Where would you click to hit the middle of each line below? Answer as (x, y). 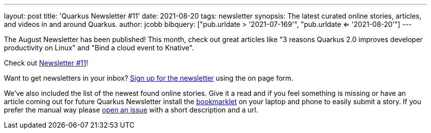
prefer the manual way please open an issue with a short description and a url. (131, 110)
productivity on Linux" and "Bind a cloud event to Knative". (99, 48)
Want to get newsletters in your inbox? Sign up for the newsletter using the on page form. (149, 78)
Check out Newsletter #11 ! (46, 63)
